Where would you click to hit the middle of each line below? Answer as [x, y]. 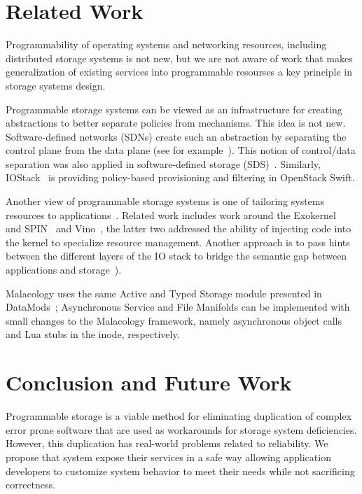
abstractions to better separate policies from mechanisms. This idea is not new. [176, 123]
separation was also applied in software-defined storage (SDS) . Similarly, [163, 163]
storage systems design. [56, 85]
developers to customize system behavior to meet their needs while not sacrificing [180, 471]
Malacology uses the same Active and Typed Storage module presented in [164, 293]
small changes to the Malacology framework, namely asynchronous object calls [174, 320]
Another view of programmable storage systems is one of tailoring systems [165, 201]
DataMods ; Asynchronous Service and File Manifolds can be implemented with [178, 307]
